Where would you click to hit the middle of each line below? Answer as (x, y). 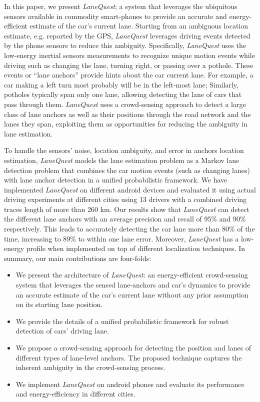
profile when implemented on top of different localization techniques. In (136, 248)
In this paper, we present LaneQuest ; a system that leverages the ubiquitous (121, 6)
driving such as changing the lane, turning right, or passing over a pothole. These (129, 65)
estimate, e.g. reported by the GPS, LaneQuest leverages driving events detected (127, 35)
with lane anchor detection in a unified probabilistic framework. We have (116, 180)
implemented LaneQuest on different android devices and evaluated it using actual (130, 189)
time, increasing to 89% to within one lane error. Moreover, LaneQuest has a (121, 238)
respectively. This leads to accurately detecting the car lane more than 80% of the (129, 229)
